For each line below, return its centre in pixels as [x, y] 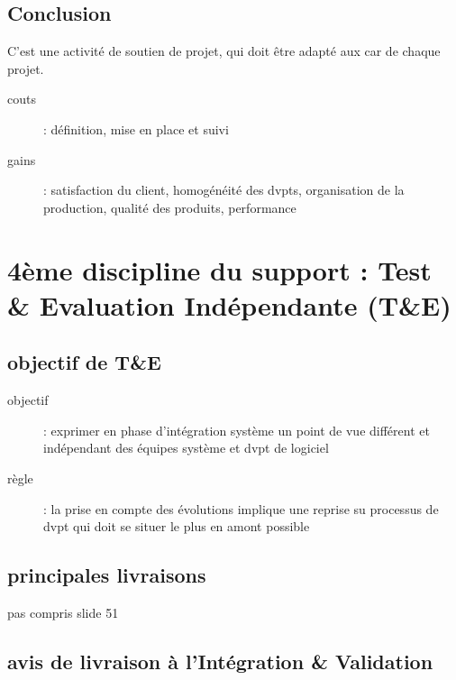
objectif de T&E [84, 362]
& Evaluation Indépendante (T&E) [229, 304]
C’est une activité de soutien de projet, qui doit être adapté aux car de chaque [224, 51]
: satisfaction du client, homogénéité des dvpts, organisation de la [224, 190]
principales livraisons [107, 575]
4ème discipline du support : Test [219, 269]
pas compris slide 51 [63, 612]
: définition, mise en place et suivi [136, 129]
